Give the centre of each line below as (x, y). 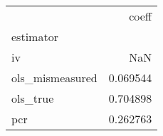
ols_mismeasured (54, 78)
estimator (35, 36)
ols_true (33, 98)
